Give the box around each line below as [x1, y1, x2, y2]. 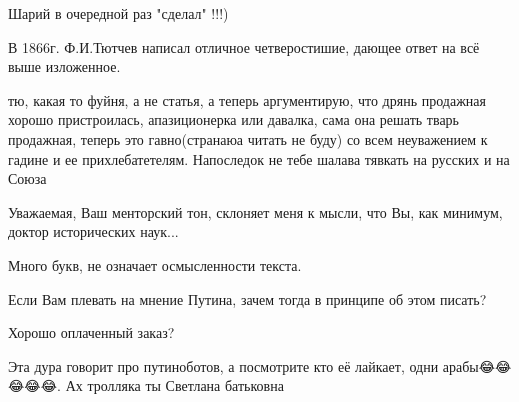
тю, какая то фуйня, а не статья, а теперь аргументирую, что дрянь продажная [8, 89, 486, 110]
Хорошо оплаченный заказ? [8, 322, 175, 343]
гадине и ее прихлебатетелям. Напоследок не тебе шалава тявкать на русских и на [8, 148, 510, 169]
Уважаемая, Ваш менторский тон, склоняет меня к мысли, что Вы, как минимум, [8, 201, 503, 222]
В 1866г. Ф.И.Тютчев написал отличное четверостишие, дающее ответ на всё [8, 36, 480, 57]
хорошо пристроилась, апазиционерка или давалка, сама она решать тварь [8, 109, 459, 130]
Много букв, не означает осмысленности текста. [8, 254, 302, 275]
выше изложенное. [8, 56, 121, 77]
